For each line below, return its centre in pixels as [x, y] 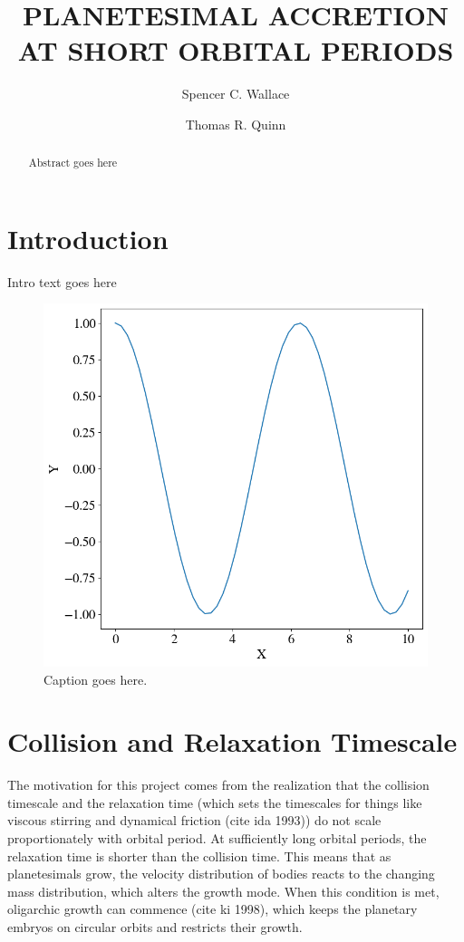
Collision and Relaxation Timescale [232, 741]
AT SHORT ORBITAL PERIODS [236, 50]
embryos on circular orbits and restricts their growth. [155, 927]
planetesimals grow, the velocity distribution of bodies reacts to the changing [221, 874]
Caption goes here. [96, 679]
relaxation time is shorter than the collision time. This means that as [199, 855]
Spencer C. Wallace [236, 94]
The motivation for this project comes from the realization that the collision [218, 785]
